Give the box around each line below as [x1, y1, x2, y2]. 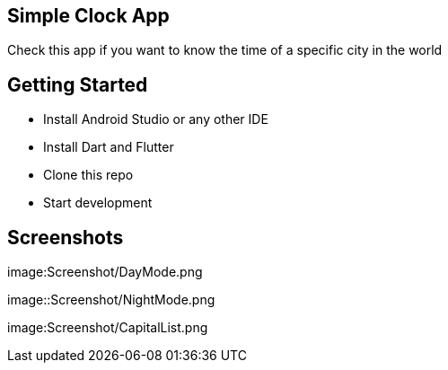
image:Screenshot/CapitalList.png [7, 320, 208, 336]
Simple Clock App [7, 4, 170, 27]
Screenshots [7, 225, 124, 249]
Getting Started [7, 73, 148, 96]
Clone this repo [43, 167, 134, 183]
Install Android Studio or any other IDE [43, 111, 268, 128]
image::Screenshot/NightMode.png [7, 292, 215, 308]
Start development [43, 195, 153, 211]
